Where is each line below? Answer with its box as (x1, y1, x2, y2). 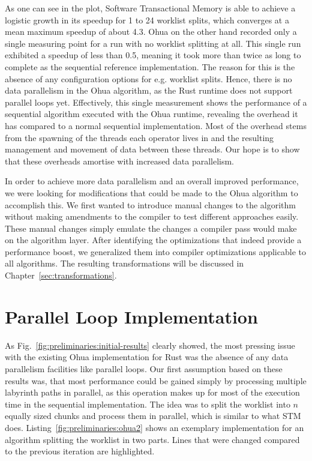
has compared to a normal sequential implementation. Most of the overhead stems (5, 119, 307, 131)
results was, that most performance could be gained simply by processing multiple (5, 374, 307, 387)
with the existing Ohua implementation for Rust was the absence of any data (5, 351, 289, 363)
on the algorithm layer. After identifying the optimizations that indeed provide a (5, 234, 302, 246)
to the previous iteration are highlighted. (5, 445, 155, 457)
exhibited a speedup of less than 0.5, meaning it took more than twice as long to (5, 49, 301, 61)
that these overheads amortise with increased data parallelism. (5, 154, 235, 167)
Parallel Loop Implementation (5, 304, 258, 328)
